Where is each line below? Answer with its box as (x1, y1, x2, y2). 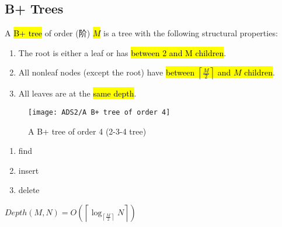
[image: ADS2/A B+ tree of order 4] (28, 108, 170, 116)
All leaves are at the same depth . (18, 87, 137, 99)
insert (18, 164, 39, 176)
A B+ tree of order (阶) (5, 27, 90, 39)
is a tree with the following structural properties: (103, 27, 278, 39)
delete (18, 184, 40, 196)
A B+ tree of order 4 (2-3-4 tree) (28, 125, 147, 137)
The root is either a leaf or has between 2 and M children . (18, 46, 227, 59)
